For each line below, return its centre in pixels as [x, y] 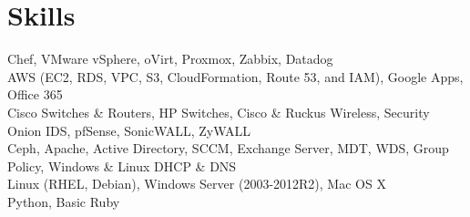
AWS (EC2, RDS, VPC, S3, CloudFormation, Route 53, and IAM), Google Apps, [235, 76]
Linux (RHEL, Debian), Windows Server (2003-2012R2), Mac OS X [197, 184]
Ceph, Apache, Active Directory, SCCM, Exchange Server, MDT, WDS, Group [228, 148]
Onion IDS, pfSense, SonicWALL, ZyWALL [129, 130]
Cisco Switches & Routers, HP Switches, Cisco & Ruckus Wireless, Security [219, 112]
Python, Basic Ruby [64, 201]
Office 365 [35, 94]
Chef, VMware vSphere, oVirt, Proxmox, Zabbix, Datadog [170, 59]
